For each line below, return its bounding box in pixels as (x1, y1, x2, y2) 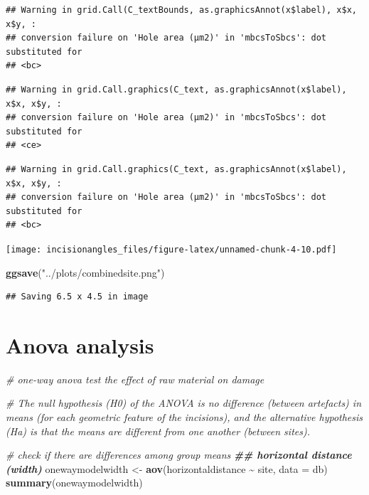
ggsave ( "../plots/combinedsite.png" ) (6, 265, 165, 280)
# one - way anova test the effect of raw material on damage (6, 371, 264, 386)
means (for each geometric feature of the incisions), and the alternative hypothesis (6, 410, 363, 425)
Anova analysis (6, 330, 154, 359)
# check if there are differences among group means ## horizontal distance (6, 447, 352, 462)
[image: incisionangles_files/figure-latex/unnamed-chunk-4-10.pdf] (6, 244, 337, 255)
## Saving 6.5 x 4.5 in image (6, 292, 149, 302)
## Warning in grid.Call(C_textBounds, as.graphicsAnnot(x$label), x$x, (6, 5, 357, 15)
